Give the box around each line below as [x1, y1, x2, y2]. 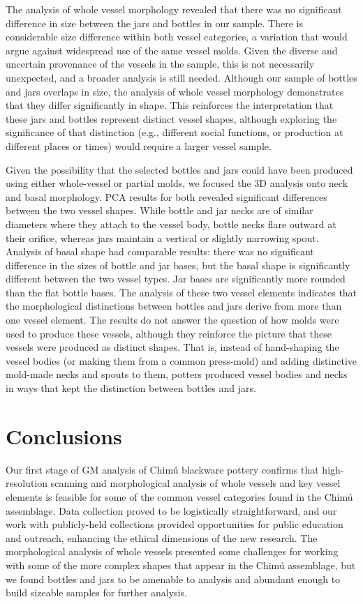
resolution [6, 476, 48, 490]
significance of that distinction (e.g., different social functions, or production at [6, 125, 343, 139]
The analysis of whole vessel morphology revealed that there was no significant [6, 2, 342, 16]
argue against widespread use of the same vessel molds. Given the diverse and [6, 43, 338, 57]
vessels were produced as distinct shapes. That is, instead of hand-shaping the [6, 340, 339, 354]
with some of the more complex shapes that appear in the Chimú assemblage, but [6, 557, 356, 572]
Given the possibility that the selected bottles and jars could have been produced [6, 162, 353, 176]
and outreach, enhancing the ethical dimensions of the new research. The [6, 530, 318, 545]
